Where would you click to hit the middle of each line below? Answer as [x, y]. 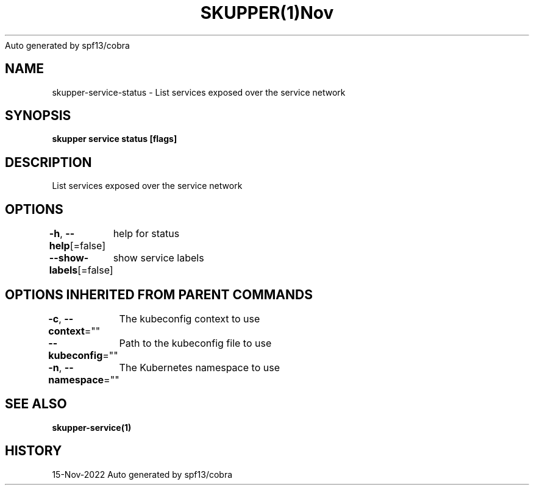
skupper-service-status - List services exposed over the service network [199, 92]
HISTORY [34, 451]
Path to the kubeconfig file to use [195, 343]
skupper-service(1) [92, 427]
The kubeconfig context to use [190, 318]
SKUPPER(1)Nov [267, 13]
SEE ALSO [36, 404]
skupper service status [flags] [115, 139]
